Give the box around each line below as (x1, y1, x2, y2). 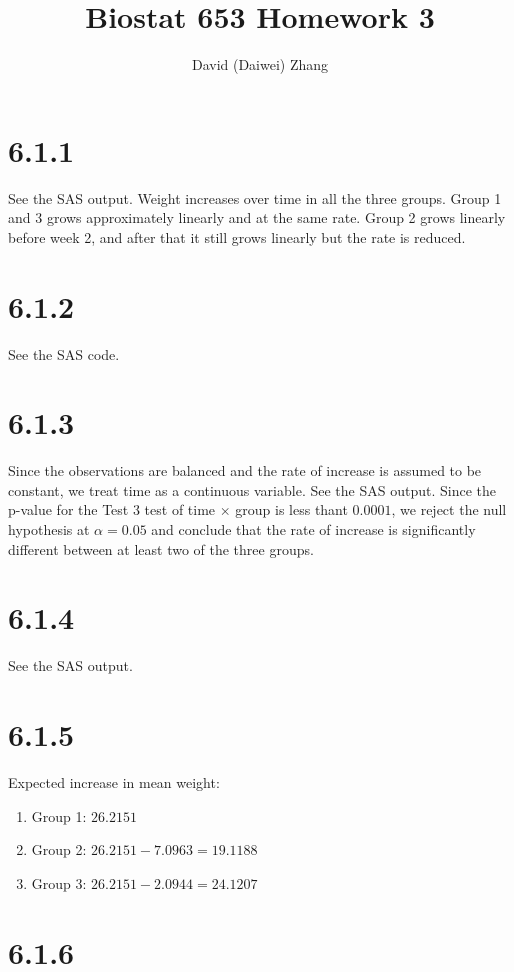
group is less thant (235, 499, 348, 520)
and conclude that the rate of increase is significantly (151, 519, 476, 540)
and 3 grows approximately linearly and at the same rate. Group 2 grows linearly (8, 207, 506, 228)
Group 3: (31, 872, 87, 893)
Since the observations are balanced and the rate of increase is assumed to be (8, 460, 482, 481)
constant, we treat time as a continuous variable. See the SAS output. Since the (8, 479, 496, 500)
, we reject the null (391, 499, 507, 520)
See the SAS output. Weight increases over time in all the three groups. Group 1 (8, 187, 502, 208)
